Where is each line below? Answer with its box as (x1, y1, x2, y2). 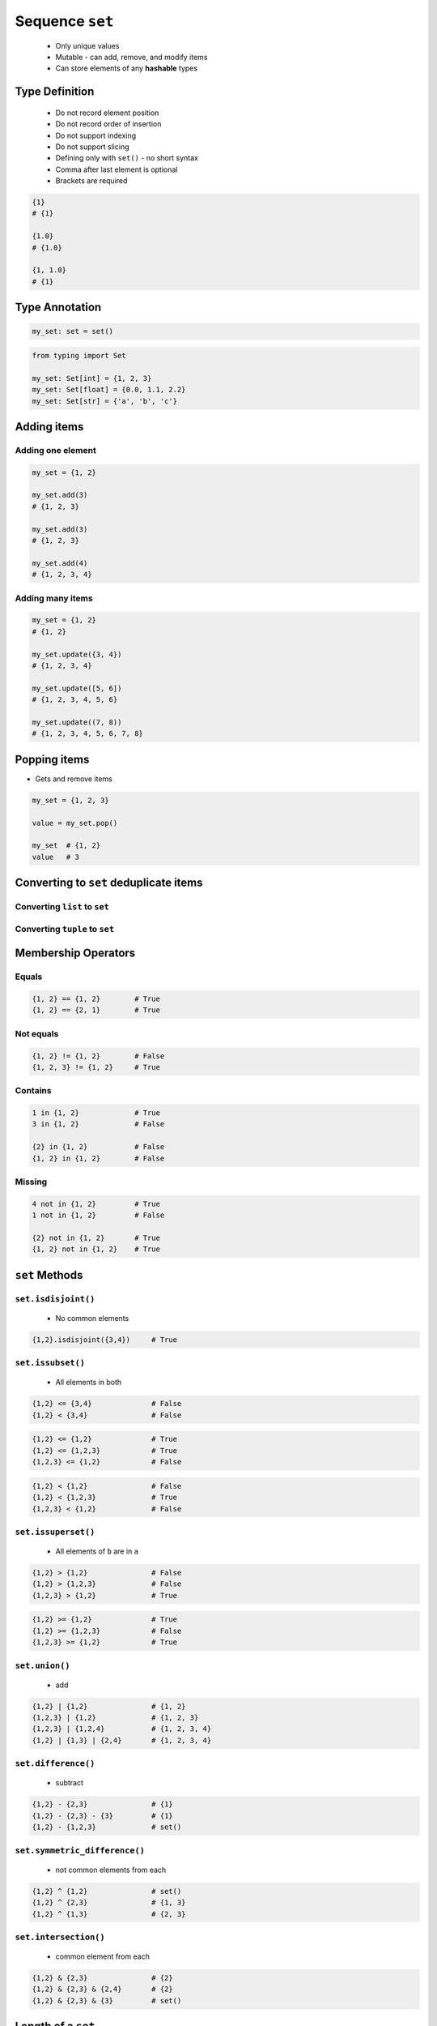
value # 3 (32, 852, 80, 861)
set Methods (15, 1268, 83, 1282)
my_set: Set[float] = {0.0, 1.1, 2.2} (32, 385, 186, 395)
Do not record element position (55, 108, 159, 118)
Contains (15, 1085, 52, 1096)
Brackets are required (55, 176, 128, 186)
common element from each (55, 1951, 150, 1961)
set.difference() (15, 1759, 95, 1769)
